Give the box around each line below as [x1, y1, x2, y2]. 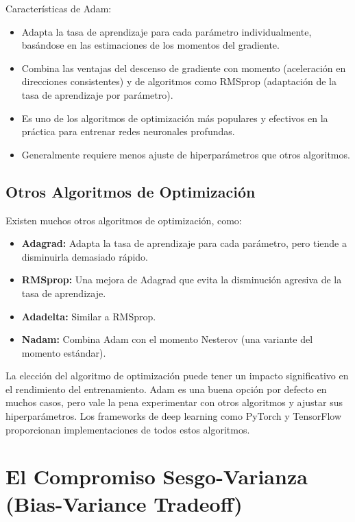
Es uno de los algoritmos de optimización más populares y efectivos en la [21, 110, 328, 125]
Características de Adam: [5, 1, 112, 15]
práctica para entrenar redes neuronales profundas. [21, 124, 235, 139]
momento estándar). [21, 345, 106, 359]
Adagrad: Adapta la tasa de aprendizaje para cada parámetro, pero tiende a [21, 236, 347, 250]
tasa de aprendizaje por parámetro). [21, 87, 173, 102]
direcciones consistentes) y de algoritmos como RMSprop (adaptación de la [21, 74, 336, 88]
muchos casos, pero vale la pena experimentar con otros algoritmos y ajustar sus [5, 395, 343, 410]
